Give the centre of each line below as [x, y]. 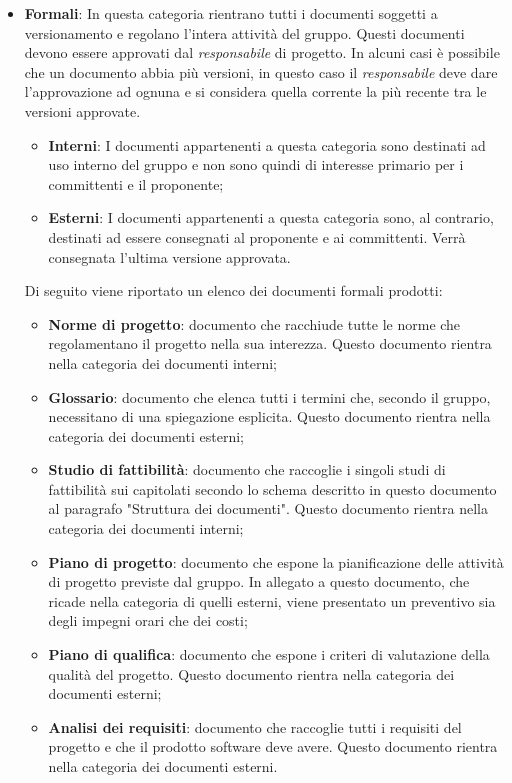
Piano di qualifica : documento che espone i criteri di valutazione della [269, 654]
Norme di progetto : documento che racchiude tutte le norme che [254, 323]
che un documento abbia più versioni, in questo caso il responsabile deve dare [261, 71]
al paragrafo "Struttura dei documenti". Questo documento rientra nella [268, 508]
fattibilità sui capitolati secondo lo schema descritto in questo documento [272, 488]
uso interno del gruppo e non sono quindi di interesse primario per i [256, 164]
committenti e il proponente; [136, 183]
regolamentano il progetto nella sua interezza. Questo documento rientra [270, 343]
